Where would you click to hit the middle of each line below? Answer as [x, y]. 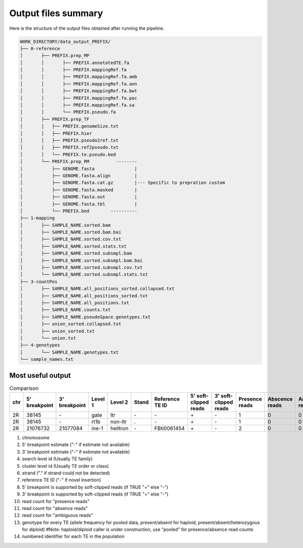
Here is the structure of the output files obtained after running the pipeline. [87, 28]
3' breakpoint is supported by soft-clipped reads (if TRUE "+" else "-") [95, 494]
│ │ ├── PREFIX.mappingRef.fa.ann [79, 84]
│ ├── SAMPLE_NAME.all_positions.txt [75, 303]
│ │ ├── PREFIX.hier [56, 133]
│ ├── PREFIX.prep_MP [55, 56]
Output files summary [56, 13]
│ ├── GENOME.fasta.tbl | [79, 204]
